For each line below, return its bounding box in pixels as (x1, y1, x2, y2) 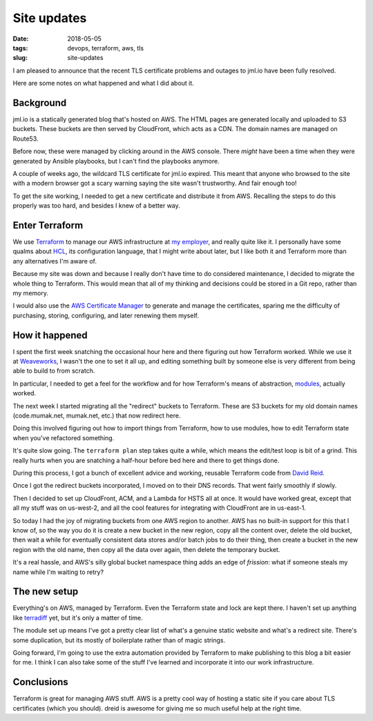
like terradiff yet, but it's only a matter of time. (12, 613, 143, 622)
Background (12, 97, 67, 108)
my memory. (12, 289, 48, 297)
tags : (12, 43, 28, 52)
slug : (12, 54, 28, 62)
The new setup (12, 586, 79, 597)
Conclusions (12, 676, 68, 688)
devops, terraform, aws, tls (67, 43, 144, 52)
